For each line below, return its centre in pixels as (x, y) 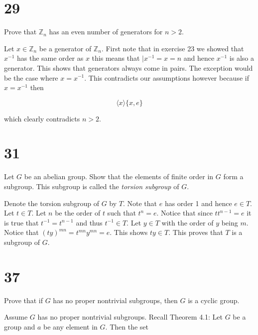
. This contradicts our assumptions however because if (167, 77)
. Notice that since (185, 213)
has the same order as (50, 58)
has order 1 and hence (198, 203)
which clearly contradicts (42, 118)
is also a (242, 58)
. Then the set (127, 326)
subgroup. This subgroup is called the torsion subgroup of (92, 186)
